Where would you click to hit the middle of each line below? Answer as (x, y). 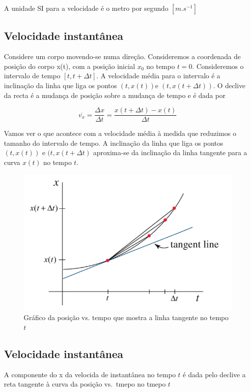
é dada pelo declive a (214, 374)
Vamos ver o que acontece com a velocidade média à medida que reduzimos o (120, 133)
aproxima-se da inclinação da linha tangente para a (170, 152)
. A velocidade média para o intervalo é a (158, 76)
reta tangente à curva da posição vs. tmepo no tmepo (85, 384)
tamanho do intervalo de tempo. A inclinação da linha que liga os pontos (114, 143)
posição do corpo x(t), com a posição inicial (70, 66)
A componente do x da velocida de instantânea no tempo (90, 374)
